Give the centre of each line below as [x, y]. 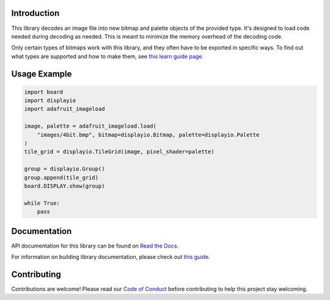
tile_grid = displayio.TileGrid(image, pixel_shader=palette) [119, 152]
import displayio [50, 101]
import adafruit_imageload [64, 109]
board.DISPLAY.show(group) [64, 186]
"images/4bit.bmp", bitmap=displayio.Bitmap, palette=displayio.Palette [148, 135]
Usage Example [42, 74]
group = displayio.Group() [64, 169]
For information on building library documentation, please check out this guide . [111, 257]
